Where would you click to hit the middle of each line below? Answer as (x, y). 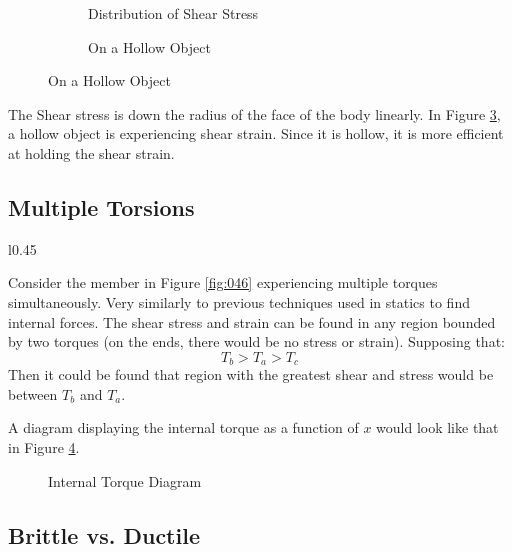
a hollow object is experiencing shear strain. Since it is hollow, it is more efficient (256, 133)
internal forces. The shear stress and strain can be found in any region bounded (252, 321)
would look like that (437, 427)
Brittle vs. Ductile (104, 534)
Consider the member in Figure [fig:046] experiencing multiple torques (223, 282)
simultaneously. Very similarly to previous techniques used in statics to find (239, 301)
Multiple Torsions (101, 206)
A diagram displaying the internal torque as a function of (183, 427)
